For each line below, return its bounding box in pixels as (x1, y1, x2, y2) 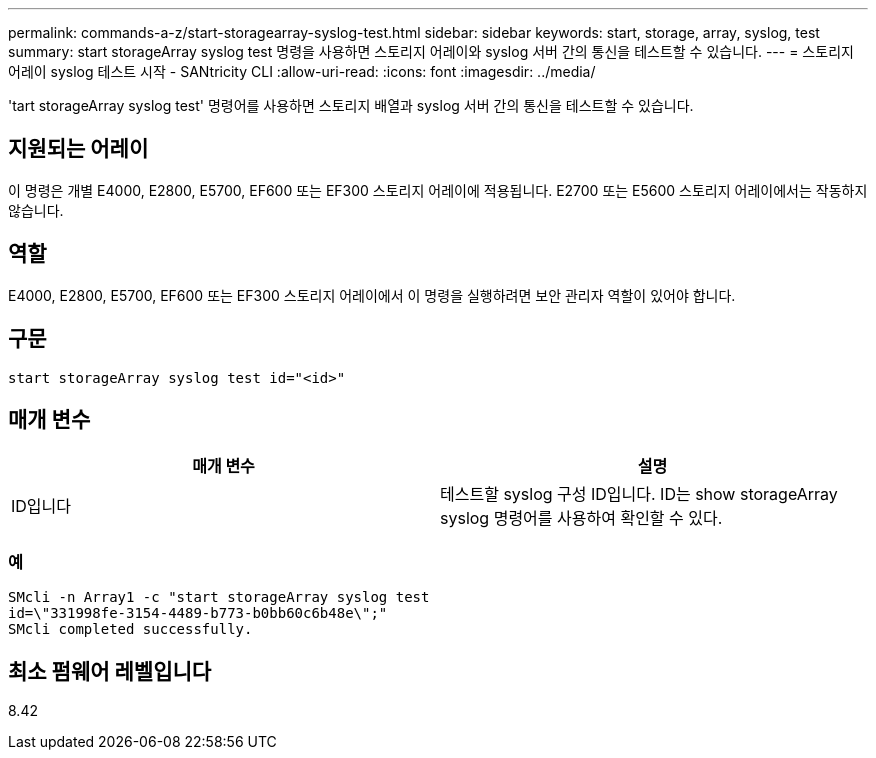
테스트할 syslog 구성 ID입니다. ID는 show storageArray (440, 484, 838, 505)
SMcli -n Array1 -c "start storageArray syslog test (8, 589, 430, 606)
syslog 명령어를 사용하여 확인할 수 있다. (440, 508, 723, 529)
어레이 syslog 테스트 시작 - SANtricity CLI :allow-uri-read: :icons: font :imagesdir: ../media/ (8, 63, 596, 80)
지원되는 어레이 (8, 136, 149, 162)
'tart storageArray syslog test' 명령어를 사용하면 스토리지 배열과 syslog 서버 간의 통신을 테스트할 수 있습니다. (8, 97, 694, 114)
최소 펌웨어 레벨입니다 (8, 658, 212, 684)
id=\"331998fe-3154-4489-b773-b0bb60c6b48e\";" (8, 605, 388, 622)
